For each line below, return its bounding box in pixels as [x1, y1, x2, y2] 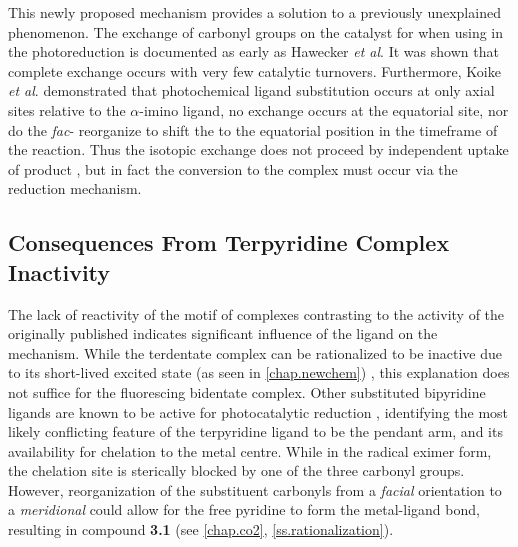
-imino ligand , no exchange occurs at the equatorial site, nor [139, 99, 509, 120]
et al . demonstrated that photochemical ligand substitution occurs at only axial [8, 80, 495, 101]
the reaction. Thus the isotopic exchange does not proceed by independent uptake [8, 139, 509, 160]
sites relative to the [8, 99, 126, 120]
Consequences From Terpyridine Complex [8, 227, 450, 258]
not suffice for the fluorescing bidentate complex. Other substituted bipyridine [8, 381, 486, 402]
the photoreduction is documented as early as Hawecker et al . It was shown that [8, 41, 499, 62]
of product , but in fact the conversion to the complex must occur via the [8, 158, 458, 179]
